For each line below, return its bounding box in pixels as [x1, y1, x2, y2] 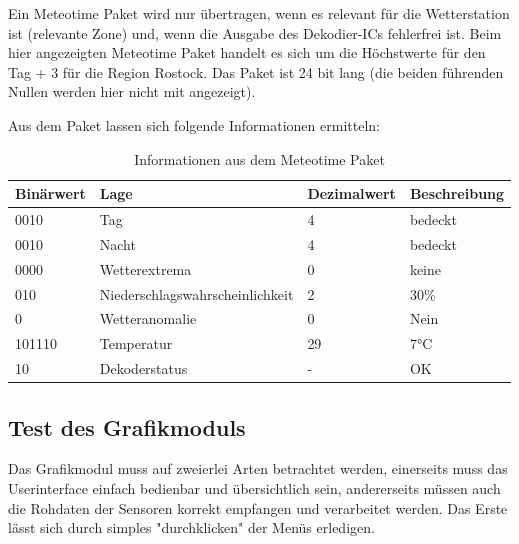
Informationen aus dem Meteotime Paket [134, 148, 385, 169]
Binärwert [15, 183, 86, 204]
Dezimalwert [307, 183, 396, 204]
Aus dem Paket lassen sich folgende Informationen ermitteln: [8, 114, 380, 135]
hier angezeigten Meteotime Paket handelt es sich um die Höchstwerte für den [8, 42, 486, 63]
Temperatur [99, 333, 173, 354]
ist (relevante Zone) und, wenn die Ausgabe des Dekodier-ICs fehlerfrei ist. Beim [8, 22, 502, 43]
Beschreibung [409, 183, 505, 204]
